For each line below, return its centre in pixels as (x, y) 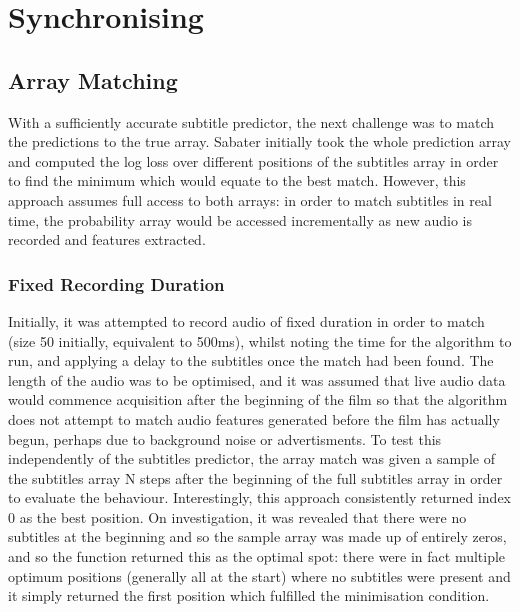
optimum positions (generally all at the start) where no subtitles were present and (259, 575)
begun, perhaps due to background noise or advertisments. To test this (225, 438)
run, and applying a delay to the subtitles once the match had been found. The (251, 360)
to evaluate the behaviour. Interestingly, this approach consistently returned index (259, 497)
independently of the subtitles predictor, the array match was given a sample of (251, 458)
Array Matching (93, 79)
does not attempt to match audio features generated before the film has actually (254, 418)
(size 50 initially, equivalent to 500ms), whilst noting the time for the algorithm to (260, 340)
